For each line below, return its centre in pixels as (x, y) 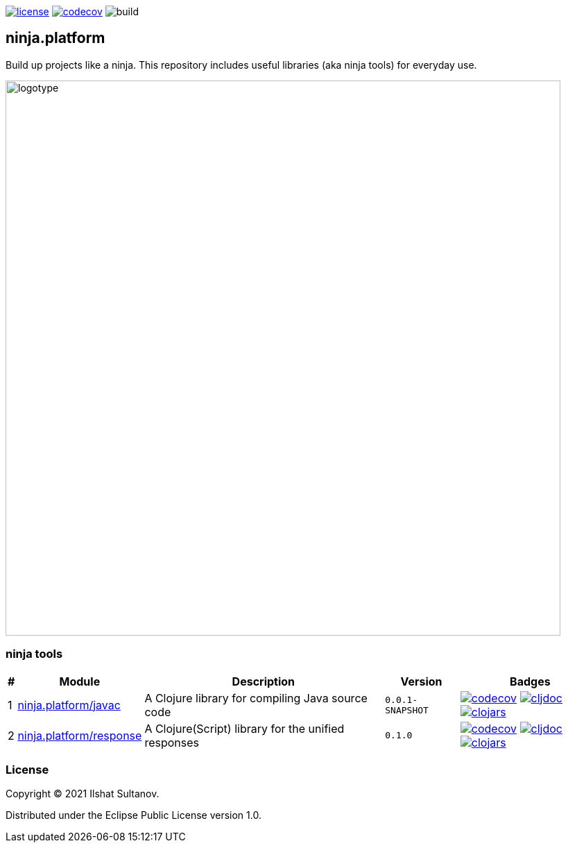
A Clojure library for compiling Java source (256, 698)
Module (80, 681)
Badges (530, 681)
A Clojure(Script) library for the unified (244, 728)
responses (172, 742)
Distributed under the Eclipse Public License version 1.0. (134, 815)
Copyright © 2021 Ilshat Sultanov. (83, 794)
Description (264, 681)
